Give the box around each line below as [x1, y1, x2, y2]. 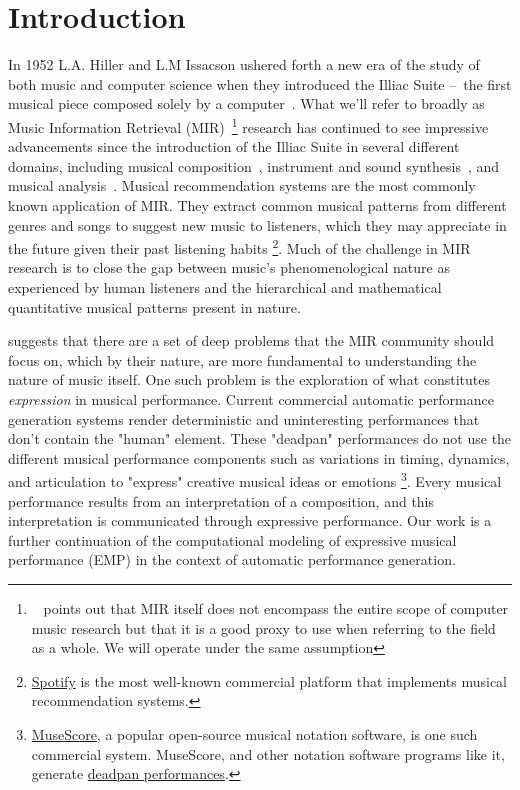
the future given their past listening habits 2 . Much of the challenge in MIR [8, 235, 471, 258]
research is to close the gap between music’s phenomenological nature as [8, 257, 450, 278]
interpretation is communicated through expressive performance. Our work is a [8, 510, 492, 531]
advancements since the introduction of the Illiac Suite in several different [8, 136, 460, 157]
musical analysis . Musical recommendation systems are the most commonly [8, 175, 476, 196]
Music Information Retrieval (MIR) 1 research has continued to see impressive [8, 113, 489, 137]
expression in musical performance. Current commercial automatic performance [8, 388, 494, 409]
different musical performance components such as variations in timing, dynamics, [8, 447, 510, 468]
